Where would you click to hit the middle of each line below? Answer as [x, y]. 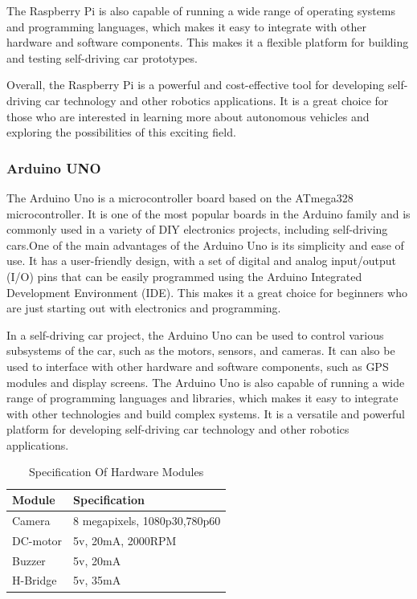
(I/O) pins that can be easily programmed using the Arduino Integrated [184, 276]
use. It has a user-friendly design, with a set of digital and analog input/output [202, 261]
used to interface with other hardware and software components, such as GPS [198, 366]
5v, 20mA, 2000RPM [125, 540]
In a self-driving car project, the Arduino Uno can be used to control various [195, 334]
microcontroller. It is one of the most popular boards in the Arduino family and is [208, 213]
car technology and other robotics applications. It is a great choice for [217, 100]
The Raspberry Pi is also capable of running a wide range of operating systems [201, 10]
